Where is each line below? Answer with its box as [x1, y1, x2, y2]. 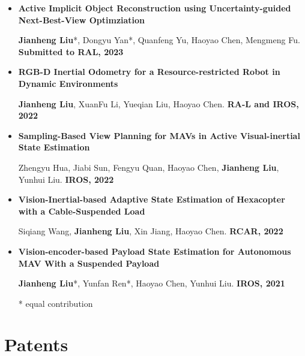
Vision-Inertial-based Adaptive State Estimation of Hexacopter [18, 193, 285, 206]
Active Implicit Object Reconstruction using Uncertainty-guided [18, 2, 291, 14]
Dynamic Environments [18, 77, 118, 89]
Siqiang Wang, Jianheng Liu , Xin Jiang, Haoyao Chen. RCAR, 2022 [18, 225, 283, 237]
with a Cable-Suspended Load [18, 204, 145, 217]
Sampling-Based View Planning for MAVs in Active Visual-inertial [18, 129, 300, 141]
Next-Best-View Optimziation [18, 13, 145, 26]
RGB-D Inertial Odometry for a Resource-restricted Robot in [18, 65, 280, 78]
